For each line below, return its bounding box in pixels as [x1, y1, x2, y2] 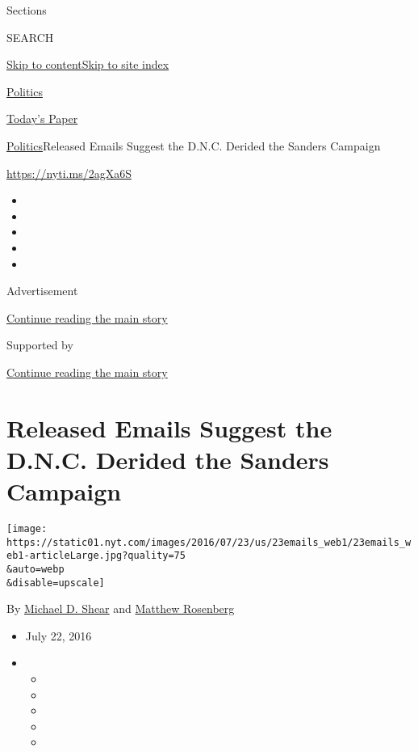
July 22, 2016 [25, 627, 92, 644]
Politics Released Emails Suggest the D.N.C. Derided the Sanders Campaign [6, 137, 381, 154]
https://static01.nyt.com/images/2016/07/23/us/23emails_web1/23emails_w [6, 536, 412, 548]
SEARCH [6, 28, 54, 45]
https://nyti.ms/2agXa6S [6, 164, 132, 181]
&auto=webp [6, 563, 65, 575]
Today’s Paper [6, 110, 78, 127]
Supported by [6, 336, 73, 353]
